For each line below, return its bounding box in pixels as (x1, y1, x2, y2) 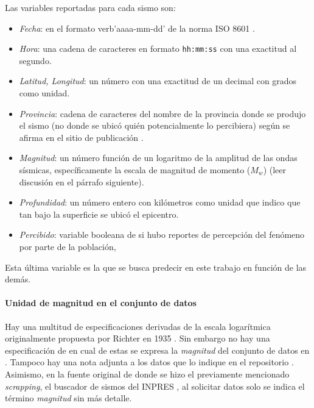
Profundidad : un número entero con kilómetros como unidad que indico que (19, 196, 301, 209)
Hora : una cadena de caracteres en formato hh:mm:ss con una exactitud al (19, 42, 297, 55)
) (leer (263, 163, 287, 176)
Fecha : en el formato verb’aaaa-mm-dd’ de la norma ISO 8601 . (19, 21, 255, 34)
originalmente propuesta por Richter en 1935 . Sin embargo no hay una (5, 332, 270, 345)
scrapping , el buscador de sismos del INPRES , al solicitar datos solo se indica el (5, 379, 305, 392)
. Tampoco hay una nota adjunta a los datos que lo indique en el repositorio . (5, 356, 294, 368)
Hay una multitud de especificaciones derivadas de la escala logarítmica (5, 320, 271, 332)
